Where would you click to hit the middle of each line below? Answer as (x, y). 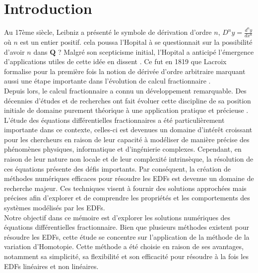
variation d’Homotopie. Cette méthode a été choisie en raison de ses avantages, (124, 246)
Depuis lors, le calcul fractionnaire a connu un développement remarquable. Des (125, 90)
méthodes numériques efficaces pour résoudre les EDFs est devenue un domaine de (129, 178)
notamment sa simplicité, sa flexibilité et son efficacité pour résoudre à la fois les (126, 256)
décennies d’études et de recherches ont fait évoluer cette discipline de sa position (128, 100)
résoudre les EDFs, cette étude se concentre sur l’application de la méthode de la (127, 236)
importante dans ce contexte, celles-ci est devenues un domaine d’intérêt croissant (128, 130)
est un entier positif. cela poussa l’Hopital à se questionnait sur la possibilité (136, 42)
